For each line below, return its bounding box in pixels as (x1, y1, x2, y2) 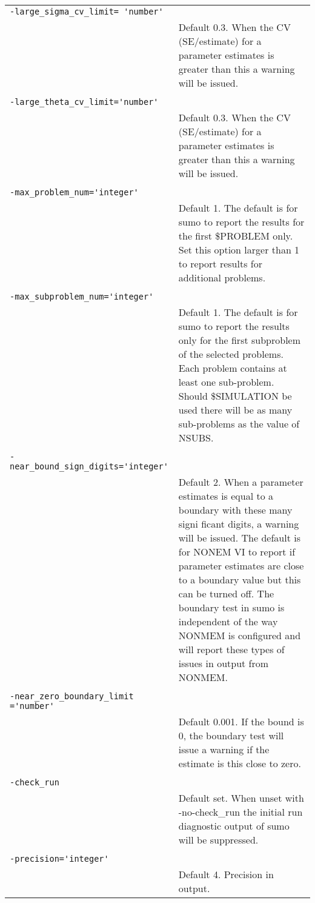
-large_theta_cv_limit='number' (10, 97, 159, 107)
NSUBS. (178, 431, 214, 445)
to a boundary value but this (178, 572, 301, 586)
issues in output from (178, 656, 269, 670)
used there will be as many (178, 403, 293, 417)
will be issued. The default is (178, 531, 300, 545)
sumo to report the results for (178, 215, 305, 229)
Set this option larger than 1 (178, 243, 300, 257)
